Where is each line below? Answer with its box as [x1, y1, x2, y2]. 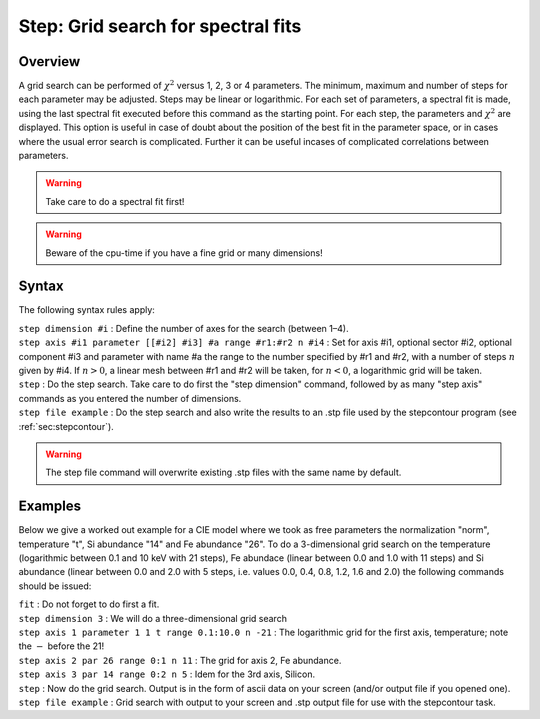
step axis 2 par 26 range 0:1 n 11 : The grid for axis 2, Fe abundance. [18, 654, 342, 666]
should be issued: [18, 580, 92, 592]
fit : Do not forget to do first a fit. [18, 598, 160, 610]
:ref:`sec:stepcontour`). [18, 420, 114, 432]
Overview [18, 53, 81, 70]
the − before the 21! [18, 640, 105, 652]
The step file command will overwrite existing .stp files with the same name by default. [45, 466, 402, 479]
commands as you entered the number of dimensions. [18, 392, 242, 404]
